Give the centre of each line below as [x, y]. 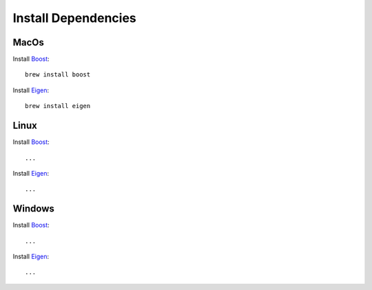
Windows [33, 209]
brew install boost [58, 75]
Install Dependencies [75, 18]
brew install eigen [58, 106]
